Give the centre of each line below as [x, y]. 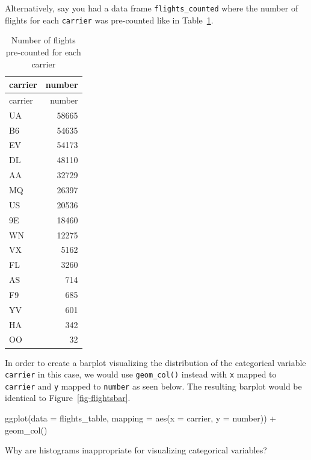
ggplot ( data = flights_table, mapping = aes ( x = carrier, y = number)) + [141, 418]
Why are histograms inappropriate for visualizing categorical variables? [136, 450]
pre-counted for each [43, 51]
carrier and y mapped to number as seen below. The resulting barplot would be [153, 386]
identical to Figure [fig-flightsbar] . [68, 398]
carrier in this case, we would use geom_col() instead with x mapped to [141, 374]
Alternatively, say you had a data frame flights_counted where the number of [152, 8]
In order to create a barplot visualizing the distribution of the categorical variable [155, 362]
